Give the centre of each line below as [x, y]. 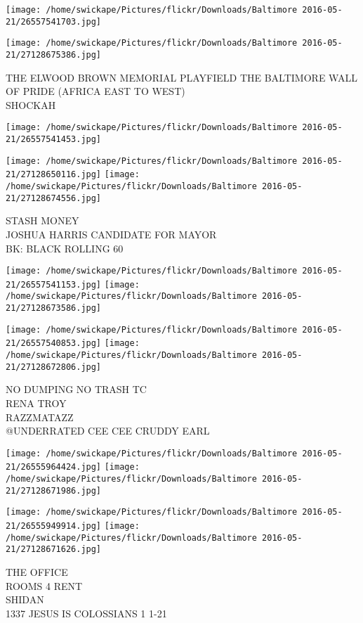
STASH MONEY [42, 220]
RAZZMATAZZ [40, 417]
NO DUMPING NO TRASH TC [76, 389]
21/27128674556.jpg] [54, 198]
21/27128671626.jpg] [54, 550]
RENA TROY [36, 403]
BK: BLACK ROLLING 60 [65, 248]
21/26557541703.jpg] [54, 21]
